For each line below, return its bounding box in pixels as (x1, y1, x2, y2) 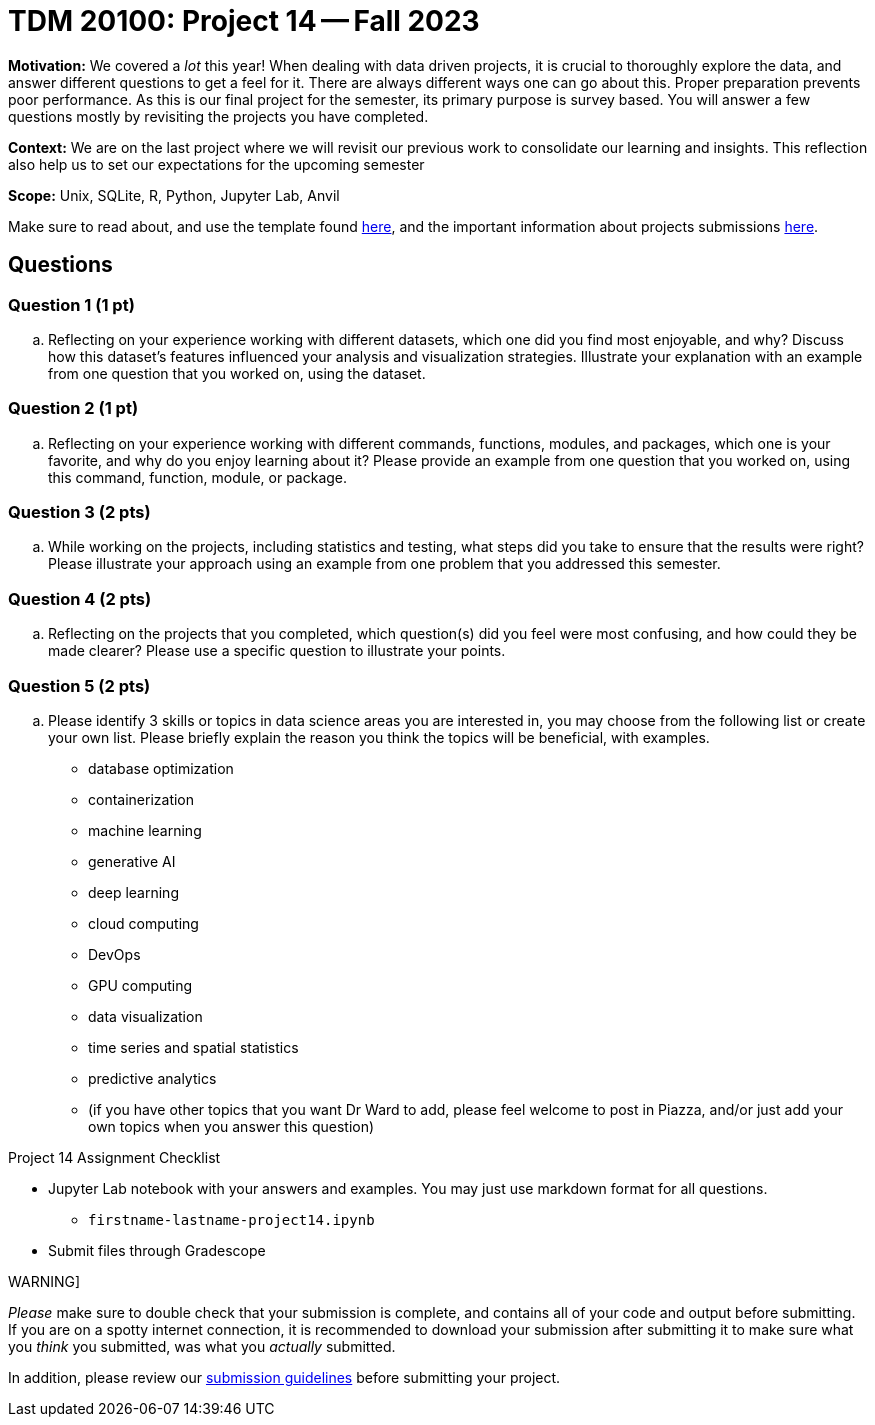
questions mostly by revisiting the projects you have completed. (8, 107, 429, 125)
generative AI (88, 852, 176, 870)
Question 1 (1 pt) (8, 294, 135, 315)
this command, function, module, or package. (48, 468, 348, 486)
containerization (88, 790, 195, 808)
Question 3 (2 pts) (8, 502, 151, 523)
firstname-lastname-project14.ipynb (88, 1211, 375, 1228)
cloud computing (88, 914, 199, 932)
